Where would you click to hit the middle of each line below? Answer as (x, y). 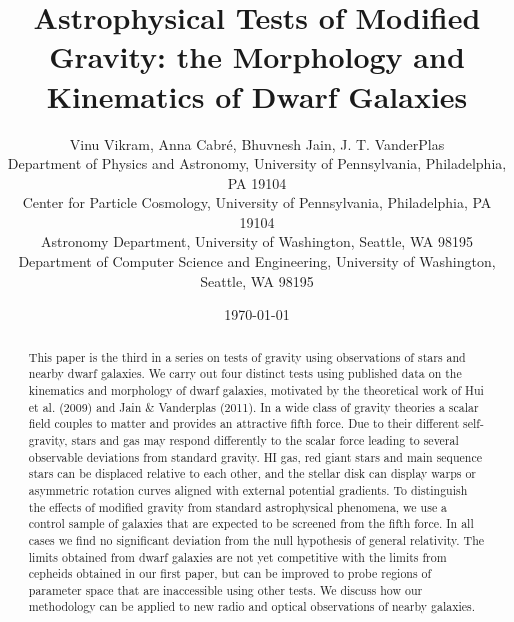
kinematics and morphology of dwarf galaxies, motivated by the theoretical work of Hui (256, 389)
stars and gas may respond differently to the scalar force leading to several (265, 439)
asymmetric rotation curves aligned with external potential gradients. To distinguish (248, 489)
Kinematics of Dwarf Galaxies (257, 95)
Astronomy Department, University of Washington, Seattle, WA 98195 (257, 241)
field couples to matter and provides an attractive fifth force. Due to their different (244, 423)
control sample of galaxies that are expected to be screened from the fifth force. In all (251, 523)
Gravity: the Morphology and (257, 56)
